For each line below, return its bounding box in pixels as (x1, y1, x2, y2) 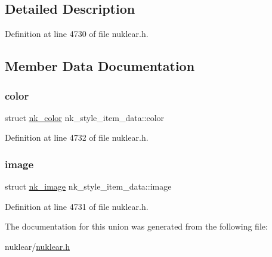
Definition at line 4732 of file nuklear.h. (5, 131, 149, 144)
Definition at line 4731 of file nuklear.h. (5, 200, 149, 212)
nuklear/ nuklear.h (5, 240, 70, 252)
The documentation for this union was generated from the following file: (5, 220, 268, 233)
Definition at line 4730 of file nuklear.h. (5, 27, 149, 40)
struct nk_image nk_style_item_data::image (5, 180, 172, 193)
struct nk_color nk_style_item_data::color (5, 111, 165, 123)
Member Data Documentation (5, 57, 195, 75)
